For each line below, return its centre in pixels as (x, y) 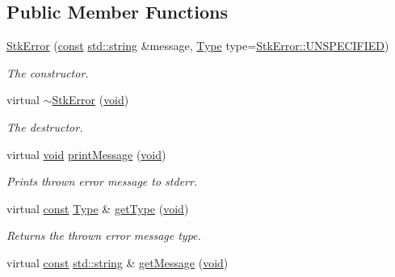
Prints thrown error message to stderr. (102, 181)
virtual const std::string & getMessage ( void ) (118, 262)
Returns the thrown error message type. (104, 235)
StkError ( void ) (90, 100)
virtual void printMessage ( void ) (86, 154)
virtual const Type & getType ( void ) (98, 208)
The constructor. (48, 72)
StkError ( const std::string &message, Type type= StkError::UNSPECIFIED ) (198, 46)
